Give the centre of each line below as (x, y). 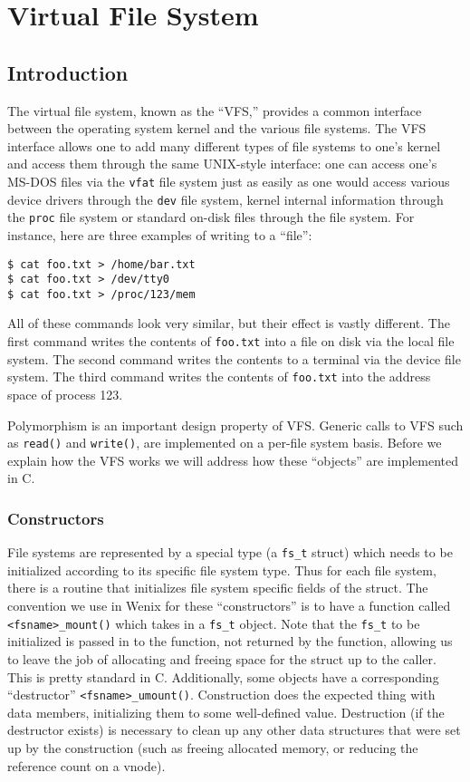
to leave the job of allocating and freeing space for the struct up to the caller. (222, 658)
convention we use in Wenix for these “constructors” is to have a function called (229, 606)
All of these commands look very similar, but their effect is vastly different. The (229, 323)
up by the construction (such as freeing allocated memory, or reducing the (213, 747)
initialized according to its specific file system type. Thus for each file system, (222, 570)
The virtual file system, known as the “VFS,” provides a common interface (215, 110)
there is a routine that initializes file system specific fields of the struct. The (218, 588)
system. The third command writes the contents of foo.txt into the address (219, 377)
